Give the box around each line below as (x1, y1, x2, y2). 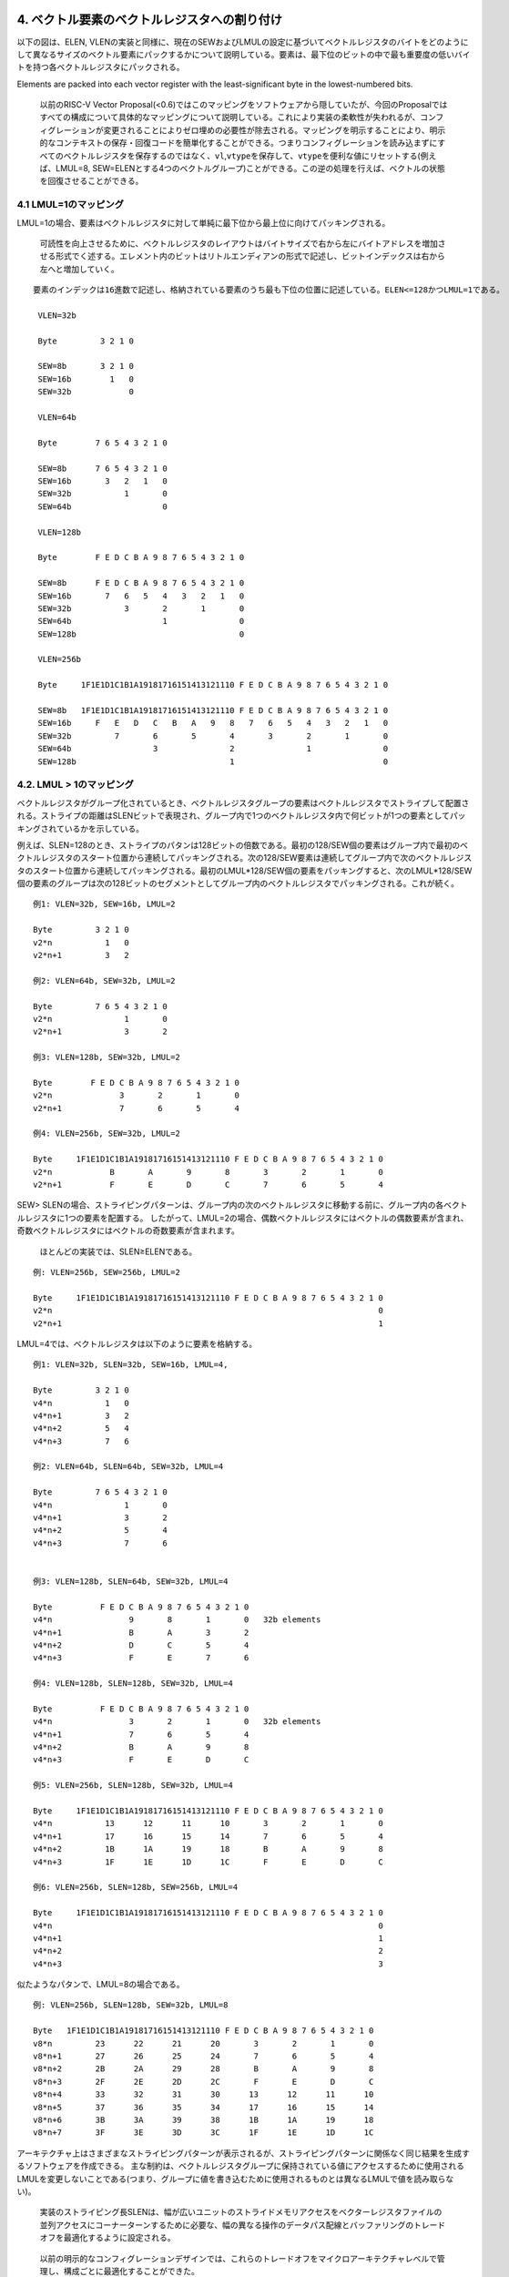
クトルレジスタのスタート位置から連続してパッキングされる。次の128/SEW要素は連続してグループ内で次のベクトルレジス (16, 853, 473, 863)
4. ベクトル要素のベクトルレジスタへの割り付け (16, 12, 282, 27)
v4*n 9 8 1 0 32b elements (33, 1615, 321, 1625)
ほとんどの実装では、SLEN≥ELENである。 (39, 1246, 198, 1257)
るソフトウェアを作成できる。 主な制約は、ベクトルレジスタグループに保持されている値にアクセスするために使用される (16, 2160, 464, 2171)
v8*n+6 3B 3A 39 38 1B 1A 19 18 (33, 2115, 374, 2125)
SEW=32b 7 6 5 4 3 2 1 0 (37, 730, 389, 741)
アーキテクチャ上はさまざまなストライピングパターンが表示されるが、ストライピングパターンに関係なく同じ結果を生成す (16, 2148, 471, 2159)
